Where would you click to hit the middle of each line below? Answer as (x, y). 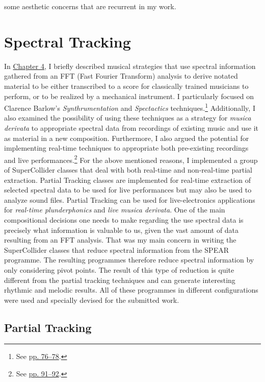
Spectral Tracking (68, 41)
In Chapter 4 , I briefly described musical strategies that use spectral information (130, 66)
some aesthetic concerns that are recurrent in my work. (90, 6)
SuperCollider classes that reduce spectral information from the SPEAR (116, 249)
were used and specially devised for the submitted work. (92, 300)
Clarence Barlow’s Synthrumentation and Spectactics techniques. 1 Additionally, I (130, 107)
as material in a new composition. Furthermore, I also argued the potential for (127, 138)
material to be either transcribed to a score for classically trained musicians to (126, 86)
